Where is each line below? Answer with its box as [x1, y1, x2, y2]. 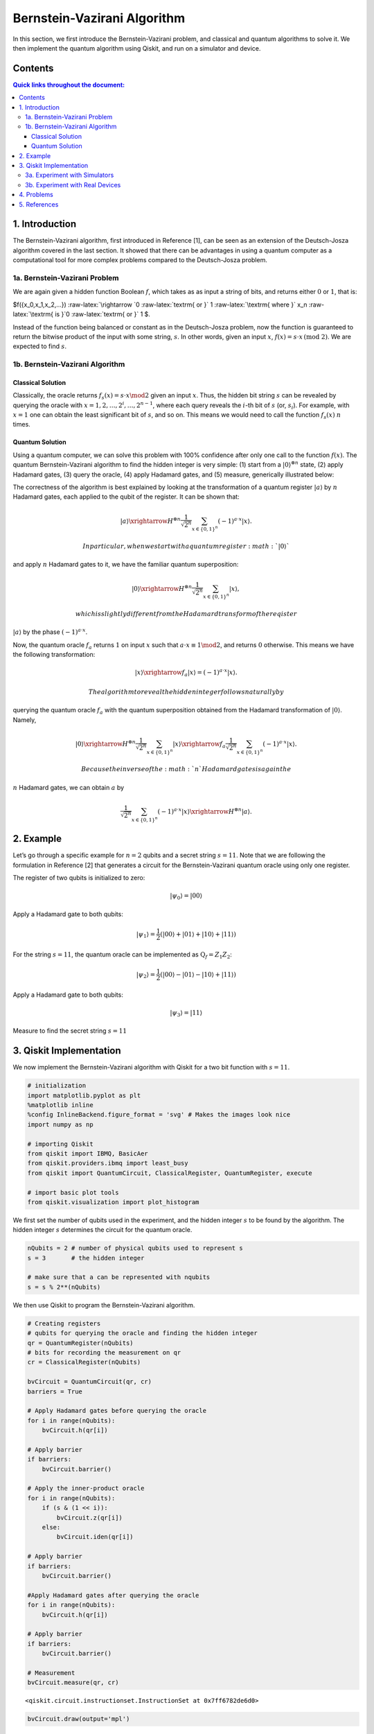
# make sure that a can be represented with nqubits [27, 1273, 211, 1281]
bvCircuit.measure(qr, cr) [27, 1679, 119, 1687]
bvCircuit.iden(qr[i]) [56, 1533, 134, 1541]
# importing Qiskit [27, 1140, 93, 1148]
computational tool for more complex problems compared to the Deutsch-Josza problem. [12, 256, 268, 264]
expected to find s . [12, 342, 67, 350]
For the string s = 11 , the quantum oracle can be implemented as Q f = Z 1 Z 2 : [12, 950, 232, 960]
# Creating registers [27, 1319, 101, 1328]
